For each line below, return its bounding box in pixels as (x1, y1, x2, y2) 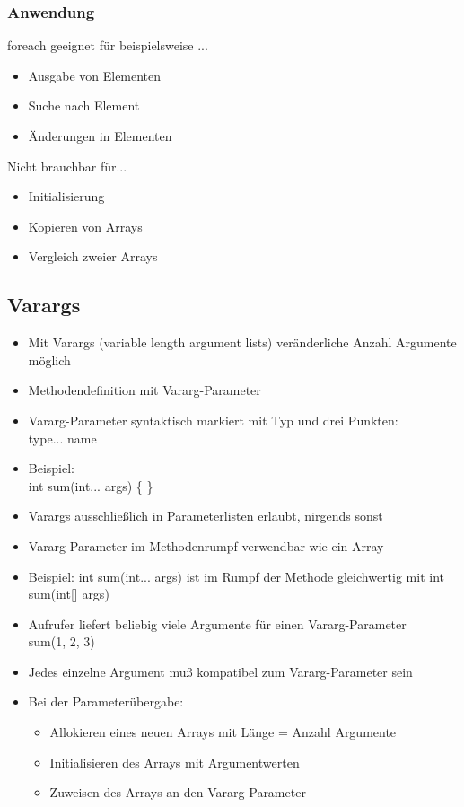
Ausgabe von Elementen (28, 66, 162, 84)
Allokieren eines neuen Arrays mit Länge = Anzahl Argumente (49, 723, 397, 741)
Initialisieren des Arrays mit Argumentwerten (49, 752, 300, 771)
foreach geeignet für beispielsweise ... (7, 36, 208, 55)
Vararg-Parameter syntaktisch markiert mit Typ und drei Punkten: (28, 410, 398, 429)
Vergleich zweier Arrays (28, 247, 158, 266)
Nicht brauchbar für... (7, 156, 127, 175)
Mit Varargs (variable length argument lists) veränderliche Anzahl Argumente (28, 333, 457, 352)
